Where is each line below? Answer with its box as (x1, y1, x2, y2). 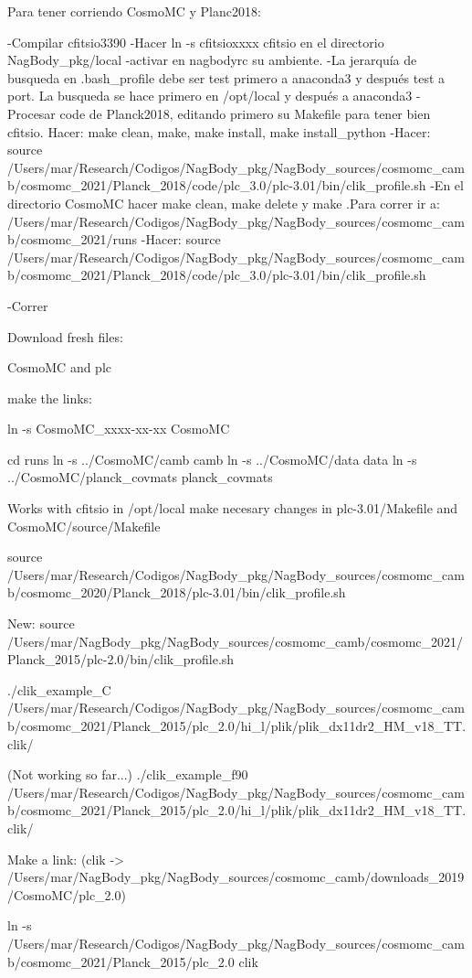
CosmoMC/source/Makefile (7, 516, 161, 535)
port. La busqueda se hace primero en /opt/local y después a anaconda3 (7, 86, 413, 105)
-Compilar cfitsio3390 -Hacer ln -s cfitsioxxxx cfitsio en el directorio (7, 32, 384, 51)
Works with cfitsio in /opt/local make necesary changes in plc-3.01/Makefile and (7, 499, 458, 518)
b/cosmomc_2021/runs (7, 230, 138, 249)
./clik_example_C (7, 680, 111, 699)
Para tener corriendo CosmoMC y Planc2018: (7, 2, 261, 20)
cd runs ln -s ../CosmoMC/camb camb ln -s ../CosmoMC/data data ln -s (7, 449, 417, 468)
